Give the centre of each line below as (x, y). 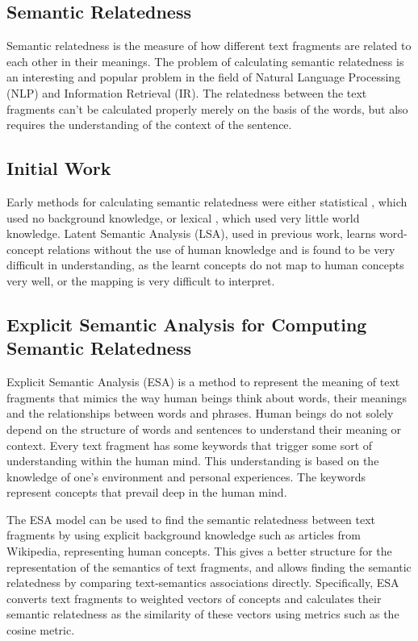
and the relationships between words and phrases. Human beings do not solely (200, 413)
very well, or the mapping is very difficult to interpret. (141, 280)
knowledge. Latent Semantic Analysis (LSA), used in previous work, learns (191, 233)
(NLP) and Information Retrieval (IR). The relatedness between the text (187, 92)
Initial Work (59, 168)
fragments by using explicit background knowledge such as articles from (184, 535)
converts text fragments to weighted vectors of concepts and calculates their (194, 598)
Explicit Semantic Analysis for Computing (187, 324)
